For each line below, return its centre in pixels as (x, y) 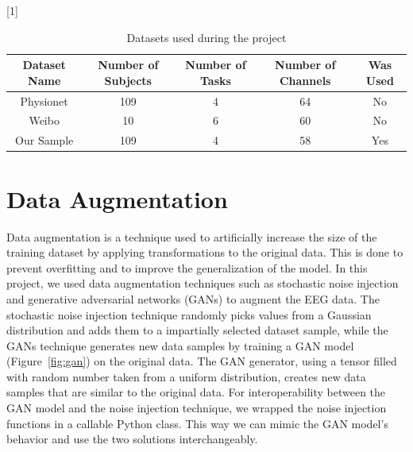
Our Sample (44, 140)
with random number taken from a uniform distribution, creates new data (186, 376)
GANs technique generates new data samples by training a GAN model (180, 345)
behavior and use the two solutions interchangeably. (132, 439)
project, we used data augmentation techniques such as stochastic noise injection (203, 283)
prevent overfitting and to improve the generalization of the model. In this (187, 267)
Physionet (44, 100)
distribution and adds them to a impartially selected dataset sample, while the (197, 330)
